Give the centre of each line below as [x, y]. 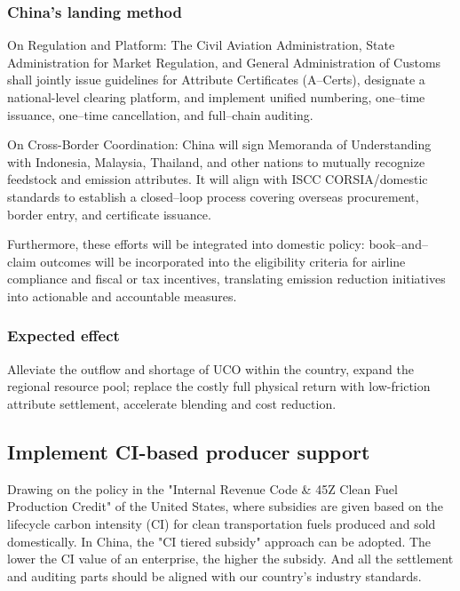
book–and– [398, 244]
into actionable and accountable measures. [122, 295]
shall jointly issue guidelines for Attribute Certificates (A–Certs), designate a [216, 80]
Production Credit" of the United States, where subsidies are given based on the [225, 506]
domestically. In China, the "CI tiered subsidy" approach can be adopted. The [219, 541]
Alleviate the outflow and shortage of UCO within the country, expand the [210, 368]
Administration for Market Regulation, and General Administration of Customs [224, 62]
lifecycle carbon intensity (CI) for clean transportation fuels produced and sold [222, 523]
